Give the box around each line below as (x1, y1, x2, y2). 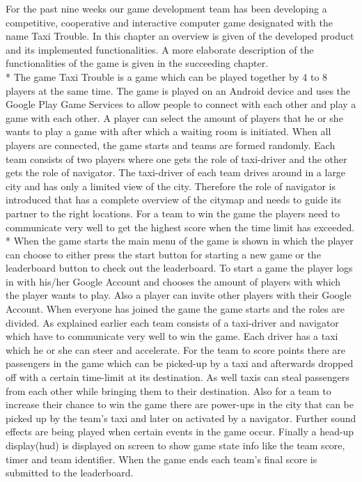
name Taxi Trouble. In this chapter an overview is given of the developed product (6, 29, 354, 43)
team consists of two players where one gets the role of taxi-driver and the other (6, 151, 347, 166)
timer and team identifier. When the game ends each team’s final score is (6, 451, 317, 466)
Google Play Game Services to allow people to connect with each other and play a (6, 97, 356, 111)
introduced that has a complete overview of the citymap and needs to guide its (6, 192, 342, 207)
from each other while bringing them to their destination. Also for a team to (6, 383, 331, 398)
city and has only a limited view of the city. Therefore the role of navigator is (6, 178, 336, 193)
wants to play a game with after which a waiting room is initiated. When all (6, 124, 331, 139)
